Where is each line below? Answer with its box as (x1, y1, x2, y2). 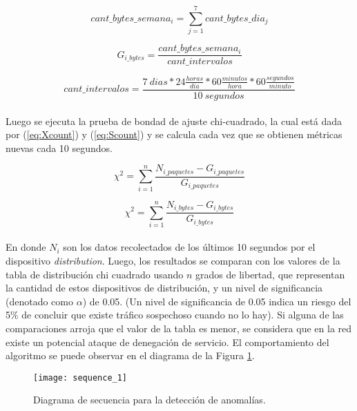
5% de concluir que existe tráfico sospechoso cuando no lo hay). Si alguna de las (6, 307, 344, 322)
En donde (6, 240, 46, 254)
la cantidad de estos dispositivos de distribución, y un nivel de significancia (6, 280, 323, 295)
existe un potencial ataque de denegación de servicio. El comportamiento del (6, 334, 329, 349)
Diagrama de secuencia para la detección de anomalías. (33, 392, 266, 407)
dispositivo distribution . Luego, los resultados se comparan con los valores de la (6, 254, 340, 268)
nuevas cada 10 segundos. (6, 140, 113, 155)
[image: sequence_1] (33, 372, 128, 383)
